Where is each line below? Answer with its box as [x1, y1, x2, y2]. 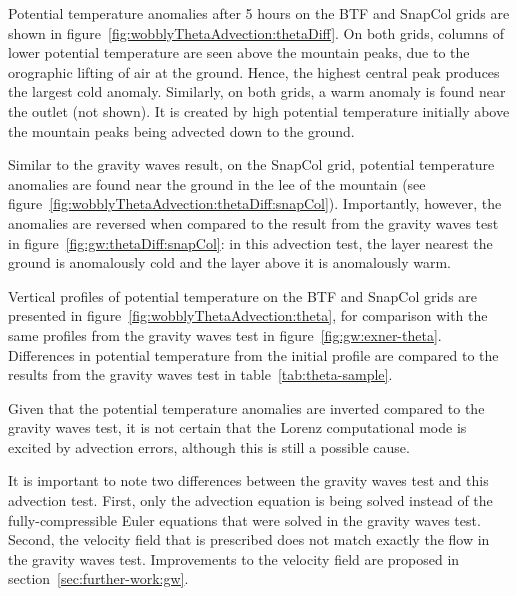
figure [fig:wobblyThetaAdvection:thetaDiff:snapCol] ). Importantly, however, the [8, 193, 502, 214]
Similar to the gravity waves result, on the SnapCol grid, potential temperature [8, 154, 495, 175]
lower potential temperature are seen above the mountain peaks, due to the [8, 42, 470, 63]
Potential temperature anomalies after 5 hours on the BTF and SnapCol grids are [8, 3, 510, 23]
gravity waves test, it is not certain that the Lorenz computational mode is [8, 417, 467, 438]
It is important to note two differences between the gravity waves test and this [8, 470, 489, 491]
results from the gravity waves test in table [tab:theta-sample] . [8, 364, 393, 385]
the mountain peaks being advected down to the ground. [8, 120, 355, 141]
